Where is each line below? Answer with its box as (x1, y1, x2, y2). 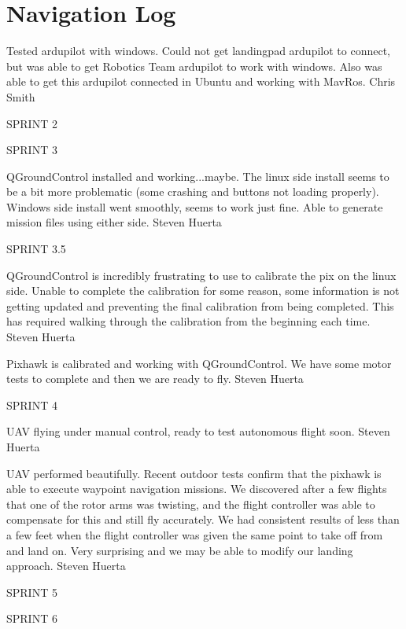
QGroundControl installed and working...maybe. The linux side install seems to (6, 167, 389, 184)
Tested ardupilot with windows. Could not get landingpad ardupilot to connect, (6, 42, 390, 59)
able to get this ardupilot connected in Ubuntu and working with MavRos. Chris (6, 73, 396, 90)
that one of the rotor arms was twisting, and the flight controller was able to (6, 495, 375, 512)
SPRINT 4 (6, 396, 57, 413)
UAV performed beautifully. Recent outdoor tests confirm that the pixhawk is (6, 465, 382, 481)
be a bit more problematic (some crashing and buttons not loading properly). (6, 183, 379, 200)
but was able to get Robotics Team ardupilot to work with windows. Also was (6, 57, 382, 74)
